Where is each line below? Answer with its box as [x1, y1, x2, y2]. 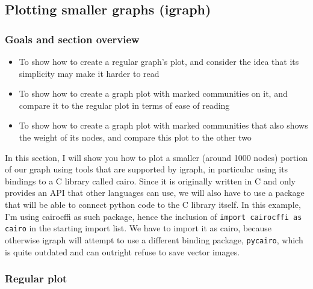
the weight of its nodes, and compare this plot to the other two [19, 130, 252, 143]
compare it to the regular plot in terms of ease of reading [19, 99, 230, 111]
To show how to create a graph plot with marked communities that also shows [19, 119, 308, 132]
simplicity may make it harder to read [19, 67, 160, 79]
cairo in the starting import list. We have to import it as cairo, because [5, 222, 272, 234]
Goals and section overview [5, 31, 140, 46]
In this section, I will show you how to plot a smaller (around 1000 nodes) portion [5, 151, 308, 163]
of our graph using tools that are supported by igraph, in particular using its [5, 163, 288, 175]
